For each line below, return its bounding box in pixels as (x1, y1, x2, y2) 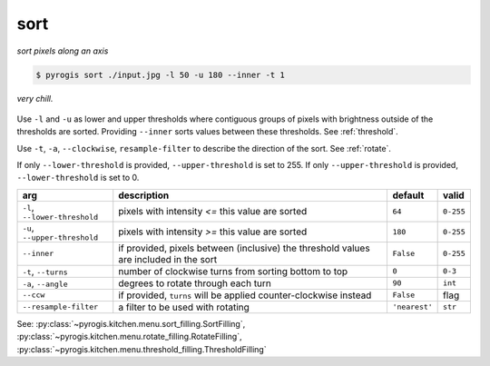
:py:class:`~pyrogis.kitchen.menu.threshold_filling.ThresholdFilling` (16, 343, 267, 354)
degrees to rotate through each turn (118, 277, 272, 290)
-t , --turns (22, 264, 68, 277)
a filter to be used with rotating (118, 301, 250, 313)
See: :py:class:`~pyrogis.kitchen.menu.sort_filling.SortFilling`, (16, 318, 246, 329)
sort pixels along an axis (16, 45, 109, 56)
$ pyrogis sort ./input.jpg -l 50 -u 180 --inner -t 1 (35, 69, 285, 80)
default (392, 189, 425, 202)
